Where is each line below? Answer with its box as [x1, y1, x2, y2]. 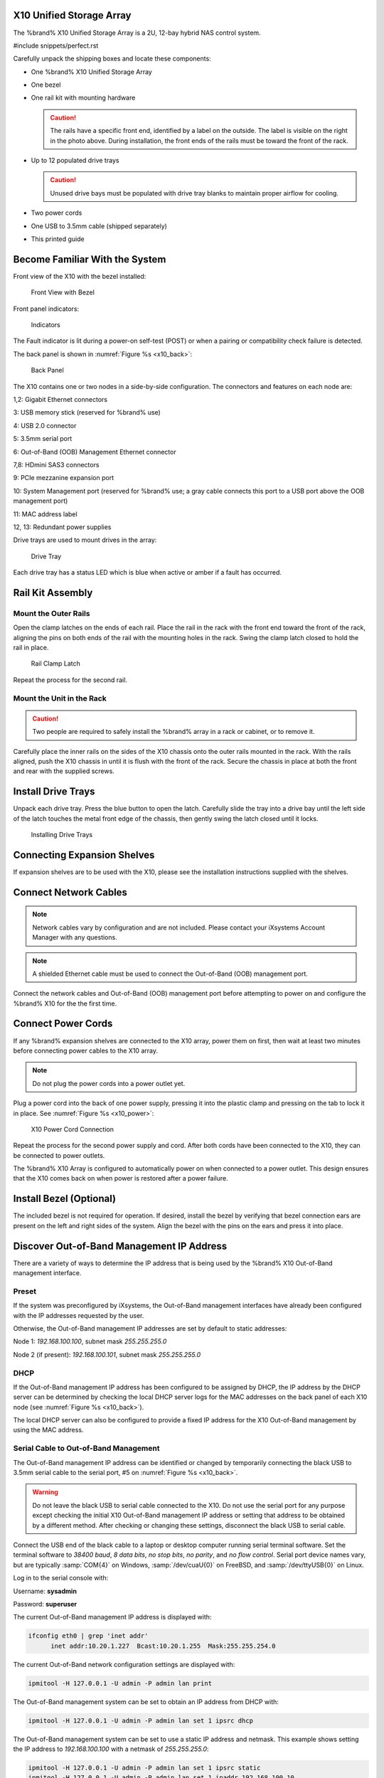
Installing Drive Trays [31, 831, 92, 839]
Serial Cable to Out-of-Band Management [13, 1444, 160, 1454]
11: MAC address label [13, 509, 78, 518]
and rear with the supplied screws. [13, 767, 115, 775]
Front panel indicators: [13, 304, 80, 313]
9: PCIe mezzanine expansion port [13, 474, 114, 482]
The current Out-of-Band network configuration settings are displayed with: [13, 1660, 235, 1668]
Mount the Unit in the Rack [13, 693, 107, 703]
